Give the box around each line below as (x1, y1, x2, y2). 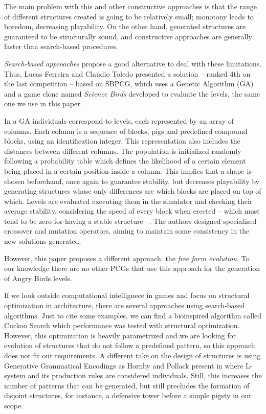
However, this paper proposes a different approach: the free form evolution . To (4, 252, 250, 263)
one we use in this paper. (4, 98, 82, 109)
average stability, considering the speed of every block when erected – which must (4, 205, 260, 216)
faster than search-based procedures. (4, 41, 118, 52)
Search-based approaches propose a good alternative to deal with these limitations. (4, 58, 262, 68)
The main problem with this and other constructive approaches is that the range (4, 1, 257, 11)
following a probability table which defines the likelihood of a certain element (4, 155, 246, 166)
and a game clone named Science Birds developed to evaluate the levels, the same (4, 88, 260, 99)
